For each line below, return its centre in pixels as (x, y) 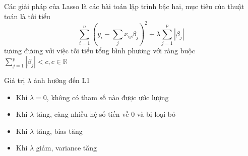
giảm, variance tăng (67, 148)
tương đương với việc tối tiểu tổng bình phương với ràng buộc (100, 51)
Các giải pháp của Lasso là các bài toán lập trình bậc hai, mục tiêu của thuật (124, 6)
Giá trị (15, 80)
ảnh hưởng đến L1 (62, 80)
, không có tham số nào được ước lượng (108, 97)
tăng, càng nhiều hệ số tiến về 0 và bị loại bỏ (106, 114)
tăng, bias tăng (59, 131)
